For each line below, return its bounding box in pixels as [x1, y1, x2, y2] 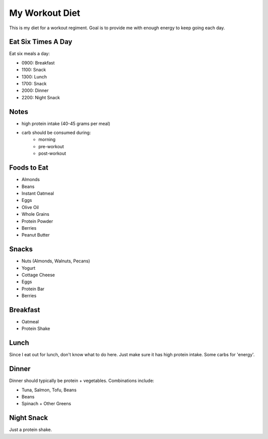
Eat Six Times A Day [9, 38, 72, 46]
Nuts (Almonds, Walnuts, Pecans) [21, 258, 90, 264]
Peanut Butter [21, 232, 50, 238]
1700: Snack [21, 81, 47, 87]
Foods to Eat [9, 164, 49, 172]
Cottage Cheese [21, 272, 55, 278]
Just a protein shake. [9, 427, 52, 433]
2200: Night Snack [21, 94, 60, 100]
